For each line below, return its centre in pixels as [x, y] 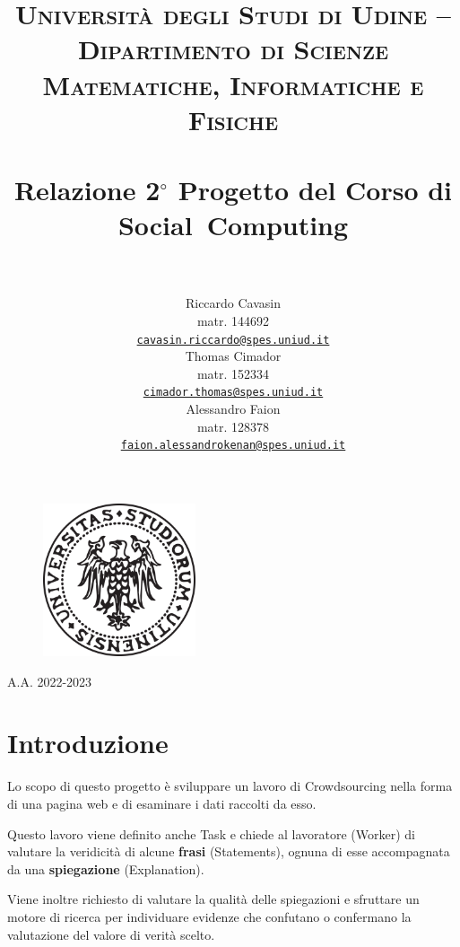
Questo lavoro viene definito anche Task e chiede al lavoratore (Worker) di [211, 833]
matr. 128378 [233, 426]
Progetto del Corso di [315, 190]
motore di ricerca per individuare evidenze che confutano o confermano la [209, 916]
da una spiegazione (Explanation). [106, 868]
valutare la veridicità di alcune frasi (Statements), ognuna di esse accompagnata [229, 851]
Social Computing [233, 225]
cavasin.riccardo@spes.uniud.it [233, 340]
